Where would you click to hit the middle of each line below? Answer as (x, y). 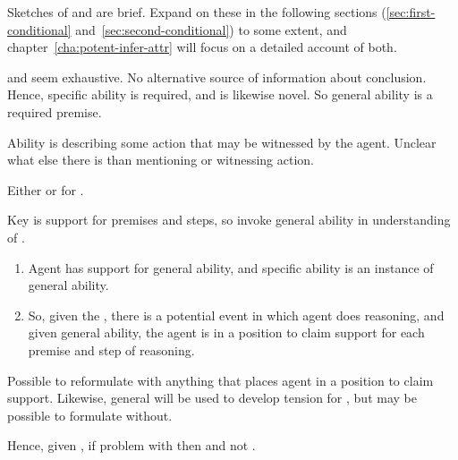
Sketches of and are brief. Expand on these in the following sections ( (197, 12)
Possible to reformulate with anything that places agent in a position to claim (221, 380)
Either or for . (46, 189)
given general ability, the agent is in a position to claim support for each (226, 332)
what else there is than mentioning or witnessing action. (161, 160)
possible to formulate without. (90, 415)
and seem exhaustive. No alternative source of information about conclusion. (217, 77)
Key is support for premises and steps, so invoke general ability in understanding (229, 220)
